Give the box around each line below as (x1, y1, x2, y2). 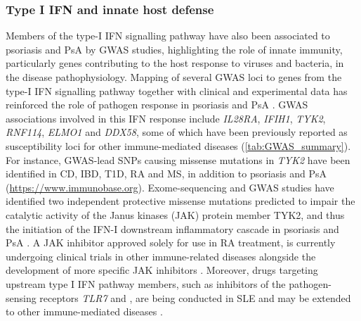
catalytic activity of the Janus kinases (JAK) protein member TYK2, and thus (6, 207, 345, 222)
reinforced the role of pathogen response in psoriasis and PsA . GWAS (6, 97, 308, 112)
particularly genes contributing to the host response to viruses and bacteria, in (6, 56, 344, 70)
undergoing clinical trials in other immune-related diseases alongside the (6, 248, 316, 263)
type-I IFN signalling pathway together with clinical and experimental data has (6, 83, 348, 98)
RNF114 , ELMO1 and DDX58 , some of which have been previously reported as (6, 125, 348, 139)
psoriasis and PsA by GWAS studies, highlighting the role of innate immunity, (6, 42, 343, 56)
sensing (6, 290, 37, 305)
